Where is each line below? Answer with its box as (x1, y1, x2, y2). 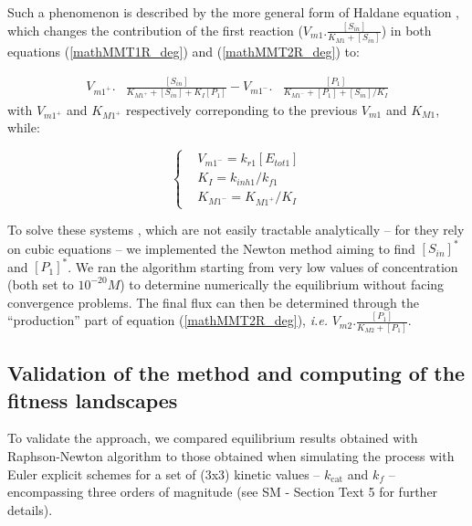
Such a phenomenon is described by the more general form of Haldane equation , (7, 3, 459, 21)
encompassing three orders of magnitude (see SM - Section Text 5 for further (7, 482, 438, 501)
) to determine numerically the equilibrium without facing (120, 274, 445, 293)
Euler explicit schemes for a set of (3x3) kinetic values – (7, 464, 320, 483)
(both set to (7, 274, 74, 293)
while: (7, 118, 40, 137)
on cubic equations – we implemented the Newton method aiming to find (7, 238, 415, 258)
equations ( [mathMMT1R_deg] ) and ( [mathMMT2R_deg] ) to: (7, 42, 360, 61)
